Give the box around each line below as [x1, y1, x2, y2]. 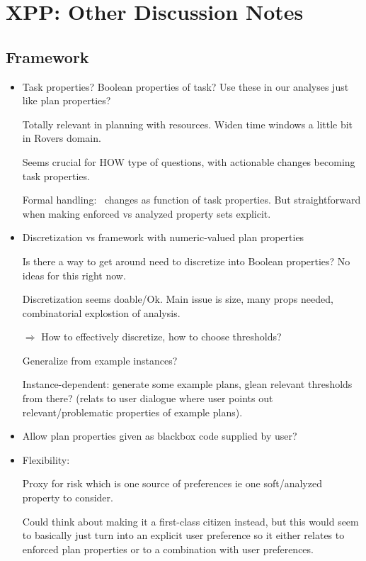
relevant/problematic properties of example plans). [22, 404, 243, 419]
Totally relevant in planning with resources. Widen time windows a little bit [22, 116, 353, 131]
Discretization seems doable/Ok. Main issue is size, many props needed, [22, 291, 333, 306]
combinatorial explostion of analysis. [22, 305, 181, 320]
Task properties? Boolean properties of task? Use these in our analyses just [22, 79, 349, 94]
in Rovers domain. [22, 130, 101, 145]
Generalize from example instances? [22, 352, 178, 367]
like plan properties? [22, 93, 111, 108]
